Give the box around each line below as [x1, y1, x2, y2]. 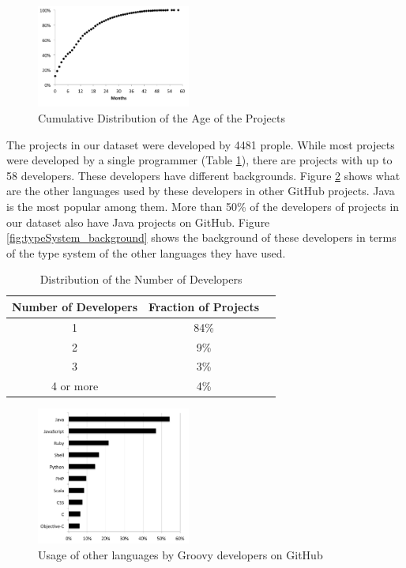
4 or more [51, 378, 99, 394]
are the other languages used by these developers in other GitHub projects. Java [6, 182, 395, 199]
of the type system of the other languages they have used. [6, 244, 286, 261]
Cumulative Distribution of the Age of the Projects [38, 110, 285, 126]
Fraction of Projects [148, 298, 260, 314]
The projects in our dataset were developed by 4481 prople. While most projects [6, 136, 395, 152]
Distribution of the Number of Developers [39, 271, 242, 288]
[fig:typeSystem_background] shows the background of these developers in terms [6, 229, 397, 246]
